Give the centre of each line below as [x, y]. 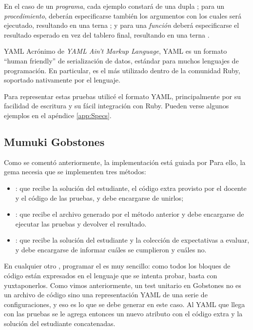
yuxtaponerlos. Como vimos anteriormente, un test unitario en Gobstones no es [123, 285]
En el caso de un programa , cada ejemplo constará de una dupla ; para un [114, 6]
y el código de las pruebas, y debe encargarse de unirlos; [99, 197]
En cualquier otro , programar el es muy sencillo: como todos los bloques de [117, 266]
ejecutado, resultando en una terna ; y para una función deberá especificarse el [122, 25]
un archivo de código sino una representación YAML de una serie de [106, 295]
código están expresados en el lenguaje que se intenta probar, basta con [111, 276]
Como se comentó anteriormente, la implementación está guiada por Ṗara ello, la [125, 162]
